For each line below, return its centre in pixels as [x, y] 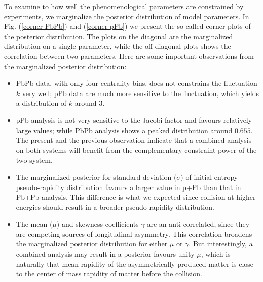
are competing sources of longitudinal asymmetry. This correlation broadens [134, 233]
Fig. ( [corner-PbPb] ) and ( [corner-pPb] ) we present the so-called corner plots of [127, 26]
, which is [216, 254]
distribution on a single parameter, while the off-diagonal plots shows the [118, 46]
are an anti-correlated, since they [198, 224]
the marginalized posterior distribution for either [92, 244]
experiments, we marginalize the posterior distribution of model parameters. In [127, 16]
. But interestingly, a [221, 244]
